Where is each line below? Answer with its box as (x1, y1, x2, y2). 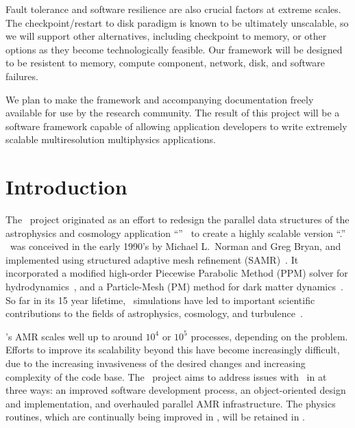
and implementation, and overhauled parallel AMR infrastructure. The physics (5, 396, 336, 410)
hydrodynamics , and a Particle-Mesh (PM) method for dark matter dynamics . (5, 279, 343, 294)
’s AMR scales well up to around (5, 329, 143, 343)
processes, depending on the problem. (191, 329, 348, 343)
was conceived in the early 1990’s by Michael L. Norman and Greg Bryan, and (10, 239, 341, 253)
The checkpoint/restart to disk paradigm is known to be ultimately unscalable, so (5, 15, 349, 29)
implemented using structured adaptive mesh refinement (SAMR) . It (5, 252, 299, 266)
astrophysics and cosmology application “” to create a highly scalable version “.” (5, 225, 346, 240)
